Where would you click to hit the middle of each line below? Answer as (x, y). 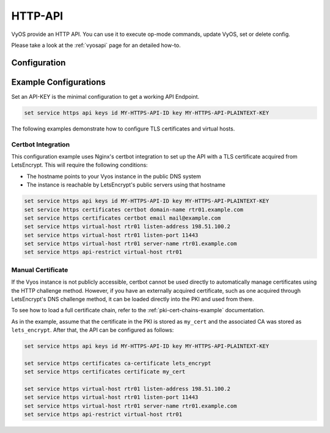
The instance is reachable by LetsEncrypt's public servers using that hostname (126, 185)
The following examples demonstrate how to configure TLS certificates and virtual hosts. (123, 129)
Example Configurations (59, 82)
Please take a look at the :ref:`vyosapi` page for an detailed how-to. (96, 45)
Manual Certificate (40, 270)
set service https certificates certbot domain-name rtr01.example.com (134, 209)
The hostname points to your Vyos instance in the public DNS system (114, 176)
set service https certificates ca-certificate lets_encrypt (118, 363)
